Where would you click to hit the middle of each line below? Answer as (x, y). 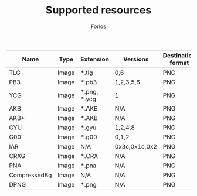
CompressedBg (30, 175)
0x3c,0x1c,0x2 (136, 146)
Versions (136, 59)
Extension (95, 59)
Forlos (98, 26)
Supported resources (98, 10)
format (179, 63)
